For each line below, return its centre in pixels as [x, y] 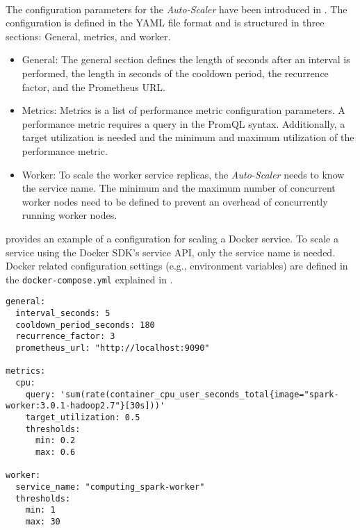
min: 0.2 [55, 441]
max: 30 [43, 521]
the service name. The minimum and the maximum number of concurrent [179, 188]
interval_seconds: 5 [63, 313]
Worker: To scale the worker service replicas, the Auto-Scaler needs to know [183, 174]
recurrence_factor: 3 [65, 337]
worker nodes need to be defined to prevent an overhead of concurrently [175, 201]
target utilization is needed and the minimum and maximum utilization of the [188, 137]
